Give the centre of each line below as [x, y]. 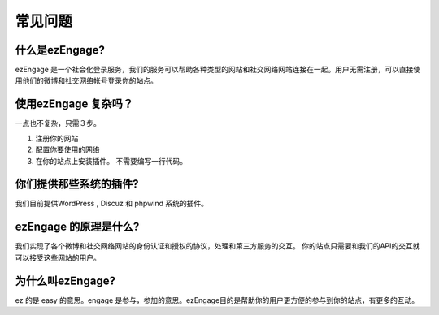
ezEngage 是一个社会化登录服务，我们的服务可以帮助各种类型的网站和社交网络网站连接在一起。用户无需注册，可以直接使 [218, 70]
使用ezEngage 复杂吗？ [74, 104]
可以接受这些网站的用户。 [58, 257]
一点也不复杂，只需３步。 [58, 123]
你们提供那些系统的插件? [77, 184]
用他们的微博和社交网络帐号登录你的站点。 [86, 80]
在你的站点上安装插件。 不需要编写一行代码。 [111, 161]
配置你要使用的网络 [67, 149]
